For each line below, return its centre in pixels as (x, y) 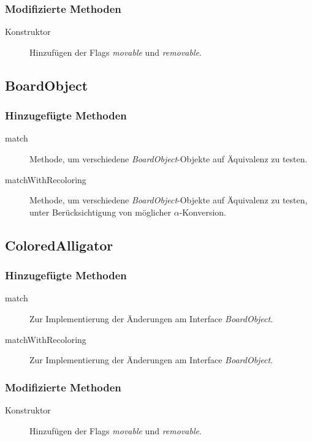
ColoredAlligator (59, 245)
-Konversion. (203, 212)
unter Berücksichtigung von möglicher (100, 212)
